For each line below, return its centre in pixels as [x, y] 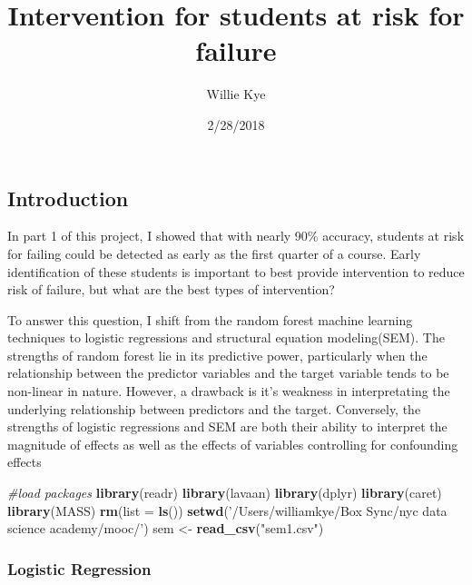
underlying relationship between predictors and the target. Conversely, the [214, 408]
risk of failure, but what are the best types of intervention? [171, 289]
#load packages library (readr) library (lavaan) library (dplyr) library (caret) [225, 493]
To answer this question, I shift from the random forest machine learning [210, 319]
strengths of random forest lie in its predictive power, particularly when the [217, 355]
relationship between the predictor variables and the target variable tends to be [228, 373]
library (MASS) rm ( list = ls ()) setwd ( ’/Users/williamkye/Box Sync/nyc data [227, 510]
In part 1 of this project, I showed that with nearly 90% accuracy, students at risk [236, 236]
